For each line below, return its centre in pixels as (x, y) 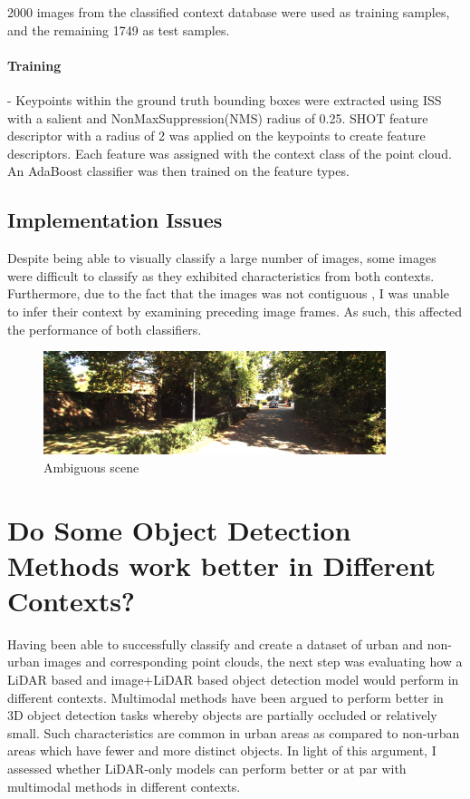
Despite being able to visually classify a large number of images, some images (222, 258)
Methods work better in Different (222, 565)
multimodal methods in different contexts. (124, 786)
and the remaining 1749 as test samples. (119, 29)
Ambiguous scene (91, 467)
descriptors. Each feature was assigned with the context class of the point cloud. (230, 153)
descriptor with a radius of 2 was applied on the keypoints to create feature (216, 136)
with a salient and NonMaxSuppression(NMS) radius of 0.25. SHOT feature (218, 117)
